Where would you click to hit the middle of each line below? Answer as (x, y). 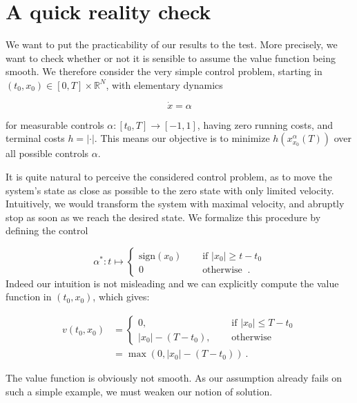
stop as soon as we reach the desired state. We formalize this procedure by (163, 217)
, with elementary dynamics (164, 84)
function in (29, 297)
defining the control (47, 230)
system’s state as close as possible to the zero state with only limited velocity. (170, 190)
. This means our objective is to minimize (182, 138)
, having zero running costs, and (265, 124)
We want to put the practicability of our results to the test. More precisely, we (172, 44)
